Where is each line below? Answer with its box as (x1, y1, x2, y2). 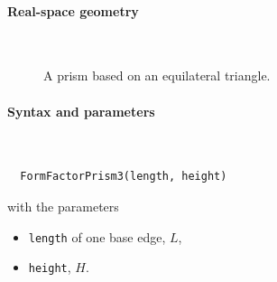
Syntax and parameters (7, 101, 155, 120)
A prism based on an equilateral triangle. (43, 66, 271, 85)
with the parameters (7, 196, 119, 215)
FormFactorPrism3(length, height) (20, 170, 227, 183)
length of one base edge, (28, 227, 166, 246)
